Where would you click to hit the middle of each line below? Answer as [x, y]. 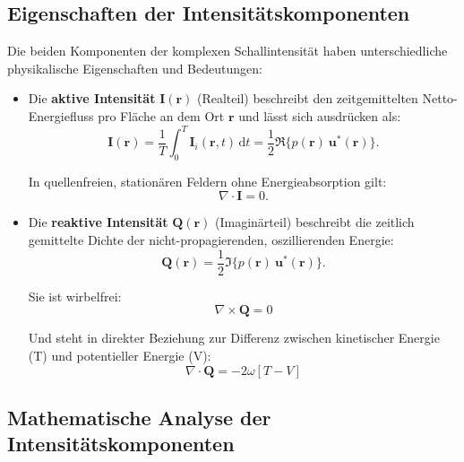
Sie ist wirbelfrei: [75, 296]
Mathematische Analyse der [139, 417]
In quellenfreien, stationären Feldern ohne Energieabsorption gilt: [207, 181]
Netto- [440, 98]
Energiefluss [61, 115]
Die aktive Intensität [92, 98]
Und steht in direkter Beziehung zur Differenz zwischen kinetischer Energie [234, 338]
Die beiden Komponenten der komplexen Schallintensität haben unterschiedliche [228, 51]
